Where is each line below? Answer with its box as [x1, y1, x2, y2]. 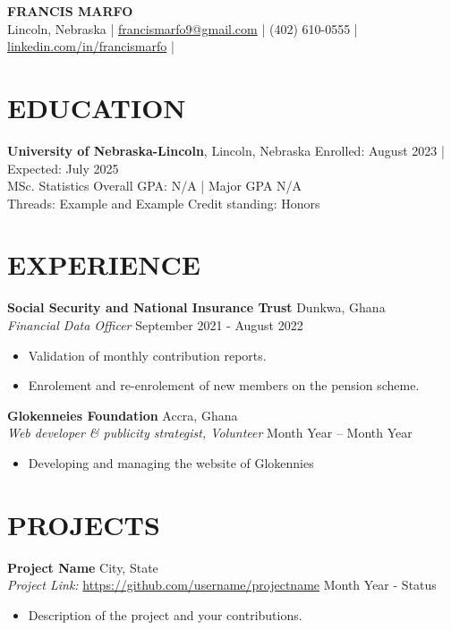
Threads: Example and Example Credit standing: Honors [7, 193, 320, 212]
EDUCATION [7, 89, 186, 125]
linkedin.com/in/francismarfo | [7, 37, 174, 55]
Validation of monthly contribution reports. [28, 345, 267, 364]
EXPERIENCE [7, 246, 200, 283]
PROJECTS [7, 506, 160, 542]
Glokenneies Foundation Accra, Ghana [7, 405, 238, 424]
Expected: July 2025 [7, 158, 119, 177]
